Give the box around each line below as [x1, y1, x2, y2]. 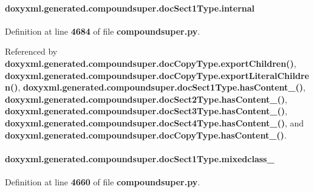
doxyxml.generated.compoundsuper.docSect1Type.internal [5, 1, 255, 14]
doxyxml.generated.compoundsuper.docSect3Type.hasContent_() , [5, 105, 287, 117]
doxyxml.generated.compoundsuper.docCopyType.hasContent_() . [5, 128, 287, 141]
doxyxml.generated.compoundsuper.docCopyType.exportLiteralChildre [5, 69, 309, 81]
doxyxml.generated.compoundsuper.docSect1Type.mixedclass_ [5, 152, 275, 165]
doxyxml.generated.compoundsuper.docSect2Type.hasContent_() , [5, 92, 287, 105]
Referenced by [5, 45, 58, 58]
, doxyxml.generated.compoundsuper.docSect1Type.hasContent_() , [18, 81, 305, 94]
